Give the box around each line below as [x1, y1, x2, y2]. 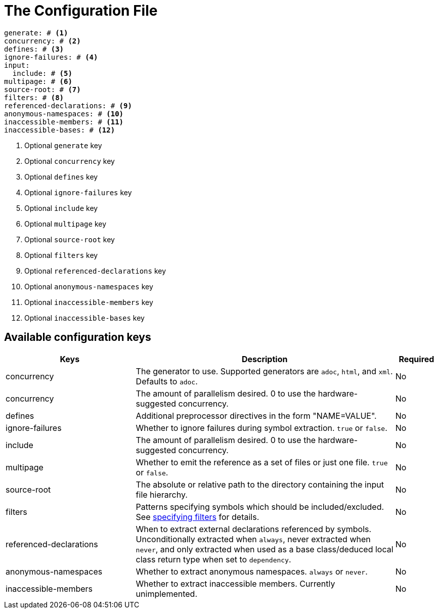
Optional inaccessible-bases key [24, 313, 145, 322]
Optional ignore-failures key [24, 188, 132, 197]
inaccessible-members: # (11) [4, 117, 124, 126]
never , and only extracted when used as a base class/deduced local [136, 544, 393, 554]
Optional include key [24, 203, 98, 212]
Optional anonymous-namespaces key [24, 282, 153, 291]
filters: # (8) [4, 93, 64, 102]
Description [241, 354, 288, 364]
